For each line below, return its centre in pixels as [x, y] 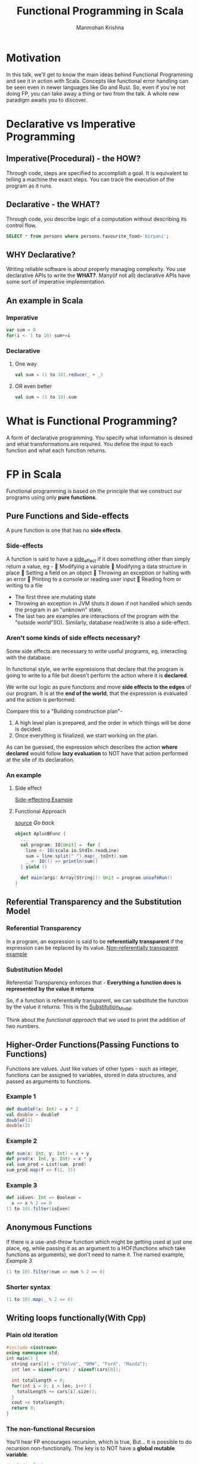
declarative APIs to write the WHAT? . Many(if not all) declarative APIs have [98, 275]
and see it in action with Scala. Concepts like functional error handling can [97, 81]
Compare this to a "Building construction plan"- [65, 711]
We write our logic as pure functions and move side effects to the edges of [99, 687]
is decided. [28, 729]
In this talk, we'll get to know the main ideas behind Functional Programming [100, 74]
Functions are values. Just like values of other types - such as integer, [92, 1068]
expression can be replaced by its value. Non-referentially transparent [92, 948]
